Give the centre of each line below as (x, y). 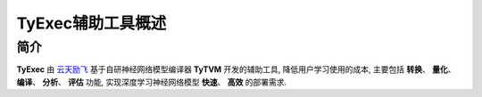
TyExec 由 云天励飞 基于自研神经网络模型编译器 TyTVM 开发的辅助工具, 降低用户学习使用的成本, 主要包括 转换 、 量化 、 (236, 69)
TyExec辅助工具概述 (91, 23)
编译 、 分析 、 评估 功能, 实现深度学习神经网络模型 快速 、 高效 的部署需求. (152, 82)
